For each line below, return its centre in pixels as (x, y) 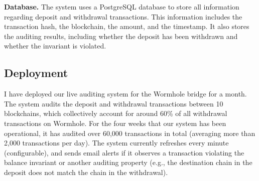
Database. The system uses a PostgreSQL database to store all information (122, 6)
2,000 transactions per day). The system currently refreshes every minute (116, 143)
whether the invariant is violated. (55, 46)
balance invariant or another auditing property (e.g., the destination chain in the (128, 162)
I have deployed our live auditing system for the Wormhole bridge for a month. (125, 94)
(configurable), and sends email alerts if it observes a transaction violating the (124, 152)
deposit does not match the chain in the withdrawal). (86, 172)
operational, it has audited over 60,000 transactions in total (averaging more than (130, 133)
